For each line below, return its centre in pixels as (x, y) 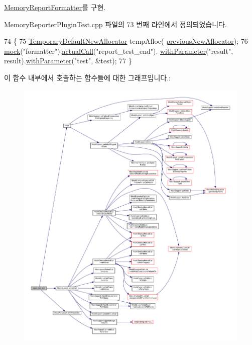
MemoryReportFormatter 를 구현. (55, 7)
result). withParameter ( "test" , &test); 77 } (68, 61)
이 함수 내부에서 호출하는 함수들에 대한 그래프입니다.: (87, 77)
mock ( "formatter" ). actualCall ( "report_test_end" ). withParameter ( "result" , (119, 51)
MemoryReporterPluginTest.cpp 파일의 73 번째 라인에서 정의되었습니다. (115, 24)
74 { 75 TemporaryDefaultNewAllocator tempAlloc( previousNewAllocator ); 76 (126, 41)
